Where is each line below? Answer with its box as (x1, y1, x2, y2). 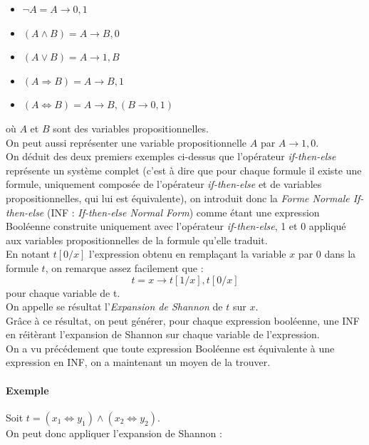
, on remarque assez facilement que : (45, 260, 204, 275)
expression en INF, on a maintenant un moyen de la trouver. (6, 355, 271, 370)
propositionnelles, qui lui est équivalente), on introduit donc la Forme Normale (6, 190, 350, 205)
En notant (6, 246, 51, 261)
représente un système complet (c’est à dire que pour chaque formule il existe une (6, 162, 362, 177)
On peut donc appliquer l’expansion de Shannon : (6, 425, 222, 440)
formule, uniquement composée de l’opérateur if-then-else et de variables (6, 177, 322, 192)
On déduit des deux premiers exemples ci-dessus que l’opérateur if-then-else (6, 149, 336, 164)
